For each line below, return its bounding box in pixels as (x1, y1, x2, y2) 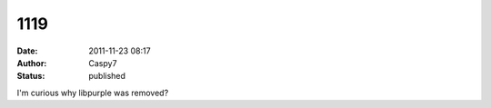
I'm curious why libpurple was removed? (16, 87, 169, 98)
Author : (16, 57, 47, 68)
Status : (16, 71, 45, 82)
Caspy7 (88, 57, 117, 68)
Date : (16, 45, 38, 56)
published (88, 71, 126, 82)
